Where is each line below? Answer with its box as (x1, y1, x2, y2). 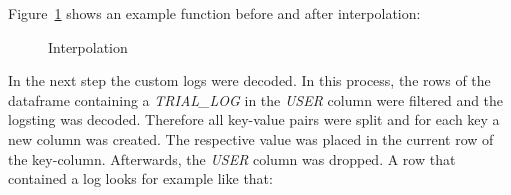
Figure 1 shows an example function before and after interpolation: (8, 3, 421, 23)
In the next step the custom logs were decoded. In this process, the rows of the (8, 70, 491, 91)
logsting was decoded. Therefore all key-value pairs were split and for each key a (8, 109, 500, 130)
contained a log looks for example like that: (8, 168, 273, 189)
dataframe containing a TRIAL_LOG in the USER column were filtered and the (8, 89, 504, 110)
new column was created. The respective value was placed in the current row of (8, 128, 494, 149)
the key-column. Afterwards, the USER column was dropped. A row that (8, 148, 456, 169)
